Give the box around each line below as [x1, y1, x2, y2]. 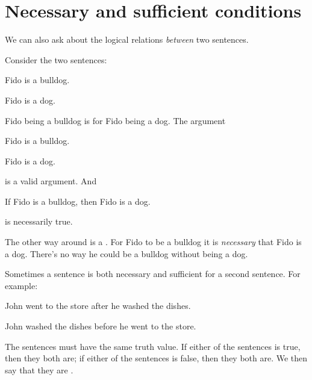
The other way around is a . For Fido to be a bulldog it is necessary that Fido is [5, 235, 302, 248]
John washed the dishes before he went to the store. [5, 320, 196, 332]
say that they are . [5, 363, 73, 376]
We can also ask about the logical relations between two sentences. [5, 33, 249, 46]
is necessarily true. [5, 215, 73, 228]
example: [5, 279, 38, 291]
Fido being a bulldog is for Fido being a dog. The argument [5, 114, 226, 126]
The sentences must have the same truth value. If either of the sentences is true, [5, 340, 301, 352]
